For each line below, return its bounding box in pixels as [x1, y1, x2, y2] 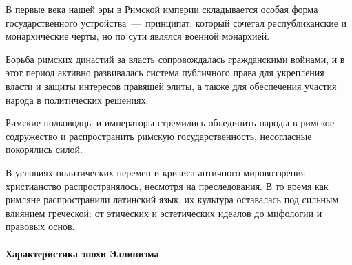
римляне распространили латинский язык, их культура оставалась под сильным [6, 192, 339, 207]
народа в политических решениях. [6, 92, 149, 106]
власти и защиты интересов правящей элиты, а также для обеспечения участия [6, 78, 337, 93]
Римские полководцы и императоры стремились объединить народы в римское [6, 115, 335, 130]
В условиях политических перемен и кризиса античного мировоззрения [6, 165, 306, 179]
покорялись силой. [6, 142, 83, 157]
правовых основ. [6, 219, 75, 233]
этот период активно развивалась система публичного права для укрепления [6, 65, 324, 80]
